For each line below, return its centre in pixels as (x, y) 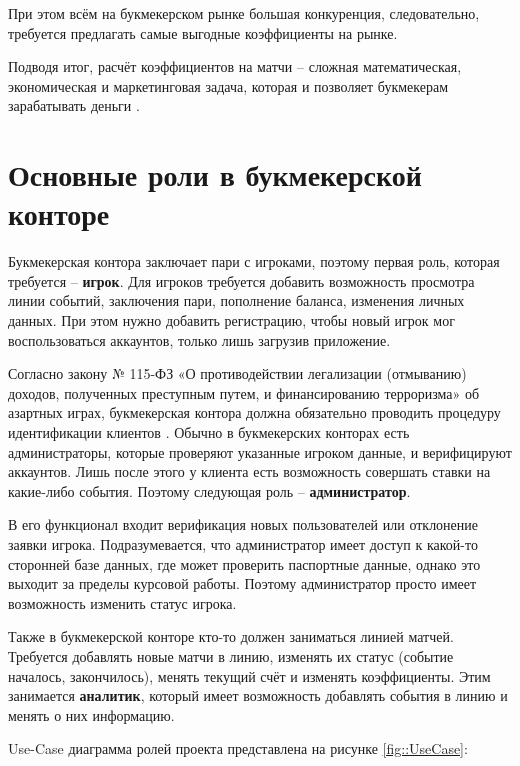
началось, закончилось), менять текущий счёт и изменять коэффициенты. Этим (249, 675)
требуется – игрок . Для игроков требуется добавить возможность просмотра (241, 280)
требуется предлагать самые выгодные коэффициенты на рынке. (203, 32)
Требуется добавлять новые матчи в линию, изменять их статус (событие (231, 655)
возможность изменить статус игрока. (122, 602)
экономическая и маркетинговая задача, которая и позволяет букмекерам (228, 85)
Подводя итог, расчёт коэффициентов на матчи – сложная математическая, (235, 66)
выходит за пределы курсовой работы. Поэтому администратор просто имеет (242, 583)
